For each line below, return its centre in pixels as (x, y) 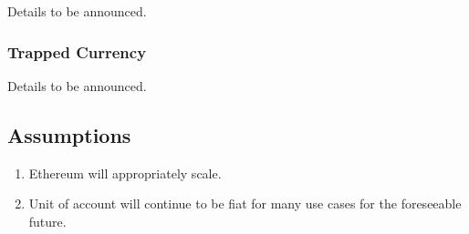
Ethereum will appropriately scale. (125, 173)
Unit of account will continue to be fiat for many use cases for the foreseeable (245, 203)
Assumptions (69, 134)
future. (47, 221)
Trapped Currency (77, 51)
